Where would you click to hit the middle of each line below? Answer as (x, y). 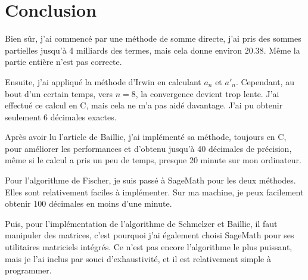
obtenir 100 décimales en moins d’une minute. (88, 203)
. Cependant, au (265, 81)
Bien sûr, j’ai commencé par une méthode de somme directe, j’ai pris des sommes (153, 38)
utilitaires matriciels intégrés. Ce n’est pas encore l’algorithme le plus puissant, (149, 247)
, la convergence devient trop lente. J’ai (207, 93)
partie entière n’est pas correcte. (63, 62)
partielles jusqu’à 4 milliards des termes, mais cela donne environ (124, 50)
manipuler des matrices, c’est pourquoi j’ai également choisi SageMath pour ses (150, 235)
